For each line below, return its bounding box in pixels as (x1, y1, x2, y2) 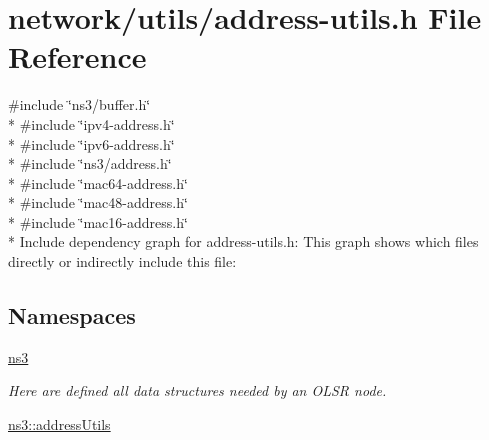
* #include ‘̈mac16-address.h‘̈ (8, 211, 188, 232)
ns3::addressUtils (8, 414, 111, 435)
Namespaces (8, 300, 136, 331)
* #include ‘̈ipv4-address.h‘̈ (8, 113, 175, 134)
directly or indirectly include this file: (8, 251, 237, 272)
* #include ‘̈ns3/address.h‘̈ (8, 153, 172, 174)
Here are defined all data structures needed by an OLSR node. (8, 380, 387, 401)
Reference (8, 36, 147, 77)
